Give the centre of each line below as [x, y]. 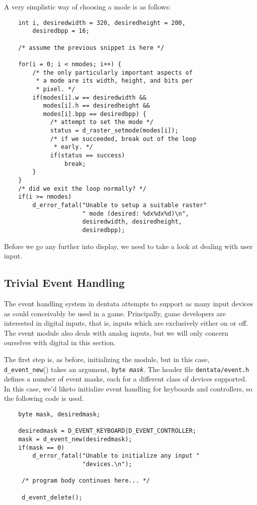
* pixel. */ [56, 89]
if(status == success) [88, 156]
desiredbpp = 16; [61, 31]
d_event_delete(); [52, 497]
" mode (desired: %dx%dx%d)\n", [136, 213]
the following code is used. [44, 398]
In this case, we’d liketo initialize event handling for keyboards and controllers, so [128, 388]
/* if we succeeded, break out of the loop [123, 139]
